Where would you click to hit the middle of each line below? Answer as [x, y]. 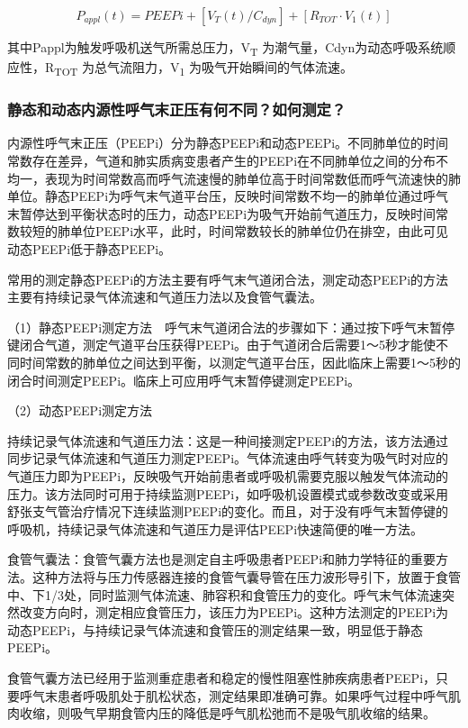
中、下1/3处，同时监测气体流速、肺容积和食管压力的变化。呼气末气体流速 [225, 594]
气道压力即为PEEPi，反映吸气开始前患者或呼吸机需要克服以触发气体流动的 [228, 475]
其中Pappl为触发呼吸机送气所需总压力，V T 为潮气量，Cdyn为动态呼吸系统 [225, 48]
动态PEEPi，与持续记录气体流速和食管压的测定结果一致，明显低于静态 [216, 629]
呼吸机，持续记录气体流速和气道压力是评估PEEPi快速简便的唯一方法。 [216, 528]
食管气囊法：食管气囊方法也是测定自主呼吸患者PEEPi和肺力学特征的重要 [222, 559]
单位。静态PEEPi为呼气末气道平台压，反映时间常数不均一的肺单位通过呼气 [228, 196]
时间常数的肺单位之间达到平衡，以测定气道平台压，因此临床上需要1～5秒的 [240, 362]
